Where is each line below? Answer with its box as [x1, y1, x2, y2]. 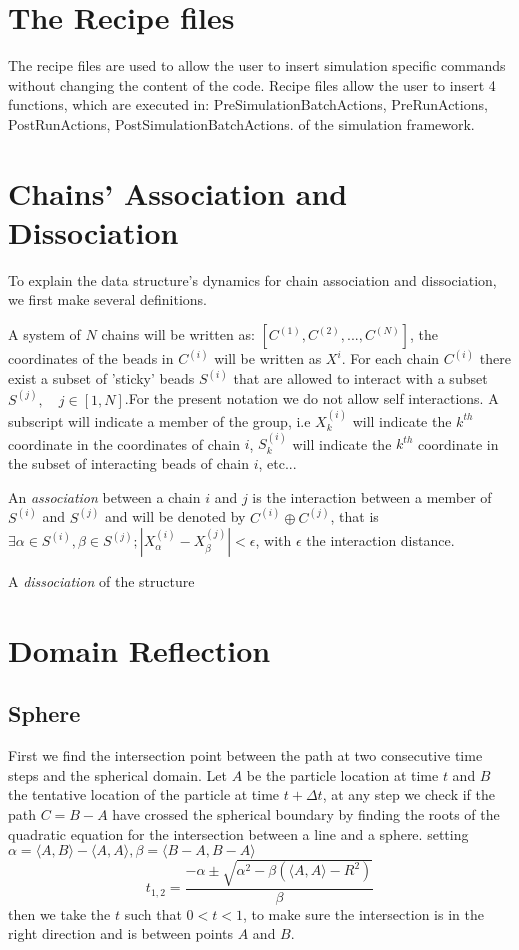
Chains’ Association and [8, 172, 348, 213]
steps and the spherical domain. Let [8, 764, 228, 785]
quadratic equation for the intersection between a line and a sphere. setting [8, 823, 469, 844]
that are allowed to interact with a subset [233, 368, 488, 389]
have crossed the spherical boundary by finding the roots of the [112, 804, 500, 825]
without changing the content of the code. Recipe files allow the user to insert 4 [8, 74, 496, 95]
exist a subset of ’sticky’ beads [8, 368, 195, 389]
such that [124, 903, 182, 924]
